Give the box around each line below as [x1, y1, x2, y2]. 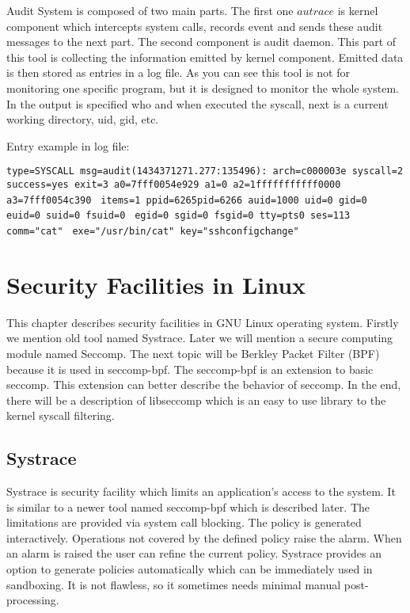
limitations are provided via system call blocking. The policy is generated [6, 514, 362, 531]
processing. [6, 592, 59, 608]
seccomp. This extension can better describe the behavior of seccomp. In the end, [6, 376, 401, 393]
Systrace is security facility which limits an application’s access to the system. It [6, 483, 396, 500]
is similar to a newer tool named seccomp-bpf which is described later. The [6, 498, 370, 515]
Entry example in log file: [6, 137, 130, 154]
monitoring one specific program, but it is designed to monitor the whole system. [6, 79, 399, 96]
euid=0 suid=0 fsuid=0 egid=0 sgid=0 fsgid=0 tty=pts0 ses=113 [6, 210, 351, 222]
